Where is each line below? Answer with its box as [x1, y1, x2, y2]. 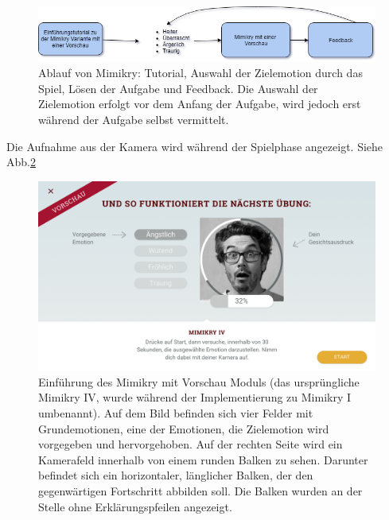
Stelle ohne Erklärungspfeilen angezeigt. [38, 498, 232, 514]
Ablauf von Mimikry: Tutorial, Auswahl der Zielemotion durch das [38, 64, 363, 81]
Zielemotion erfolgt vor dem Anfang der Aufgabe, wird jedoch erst [38, 95, 361, 112]
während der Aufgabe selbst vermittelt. [38, 111, 229, 127]
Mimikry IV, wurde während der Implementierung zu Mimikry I [38, 389, 352, 406]
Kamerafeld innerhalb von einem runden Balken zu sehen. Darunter [38, 451, 368, 468]
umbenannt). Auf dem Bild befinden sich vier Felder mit [38, 405, 313, 421]
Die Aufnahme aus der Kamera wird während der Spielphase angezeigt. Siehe [6, 138, 383, 154]
